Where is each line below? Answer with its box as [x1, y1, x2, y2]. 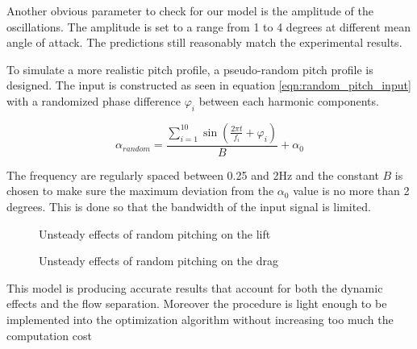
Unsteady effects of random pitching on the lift [39, 225, 271, 242]
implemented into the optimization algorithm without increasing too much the [6, 310, 394, 327]
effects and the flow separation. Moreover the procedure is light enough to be [6, 295, 387, 312]
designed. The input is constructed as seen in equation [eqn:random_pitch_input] [6, 77, 411, 93]
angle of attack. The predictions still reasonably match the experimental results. [6, 34, 402, 51]
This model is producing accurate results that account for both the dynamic [6, 279, 383, 296]
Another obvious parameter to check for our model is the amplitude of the [6, 2, 373, 19]
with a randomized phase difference [6, 92, 181, 109]
